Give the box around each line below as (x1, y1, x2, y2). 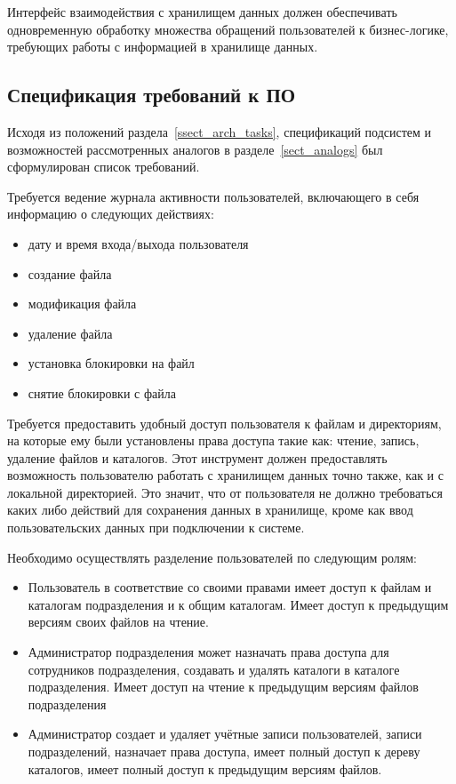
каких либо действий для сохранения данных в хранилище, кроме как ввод (7, 500, 413, 519)
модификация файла (28, 294, 137, 313)
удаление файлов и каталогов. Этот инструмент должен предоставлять (7, 448, 388, 467)
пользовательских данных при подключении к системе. (7, 518, 305, 537)
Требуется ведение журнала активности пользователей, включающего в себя (7, 187, 420, 205)
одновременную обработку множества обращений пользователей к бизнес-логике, (7, 20, 449, 38)
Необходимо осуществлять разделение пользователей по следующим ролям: (7, 548, 417, 566)
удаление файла (28, 324, 113, 342)
